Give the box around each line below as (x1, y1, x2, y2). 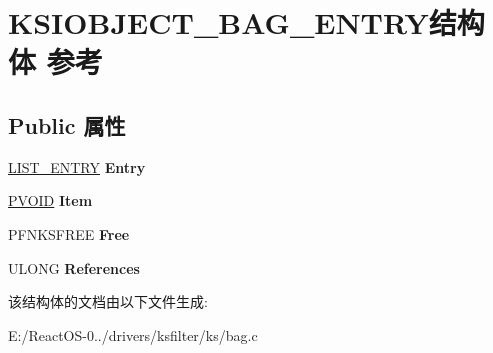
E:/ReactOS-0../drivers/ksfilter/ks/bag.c (8, 324, 258, 345)
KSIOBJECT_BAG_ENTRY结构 (8, 2, 485, 43)
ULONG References (8, 257, 140, 278)
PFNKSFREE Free (8, 223, 130, 244)
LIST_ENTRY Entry (8, 156, 146, 177)
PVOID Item (8, 190, 93, 211)
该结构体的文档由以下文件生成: (8, 291, 208, 312)
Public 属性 (8, 109, 126, 140)
